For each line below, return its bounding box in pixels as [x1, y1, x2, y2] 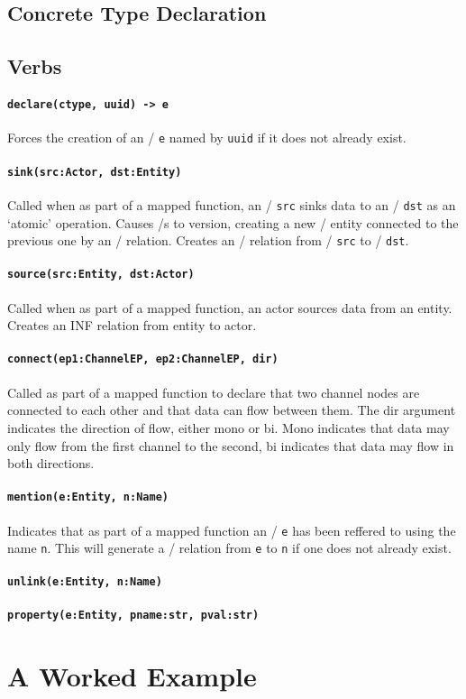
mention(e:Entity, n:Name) [7, 491, 169, 504]
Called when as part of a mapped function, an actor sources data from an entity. [7, 298, 452, 317]
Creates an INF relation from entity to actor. [7, 316, 257, 335]
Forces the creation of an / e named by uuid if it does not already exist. [7, 128, 407, 147]
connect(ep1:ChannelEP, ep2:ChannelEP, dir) [7, 353, 279, 366]
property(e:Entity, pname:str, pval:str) [7, 608, 260, 621]
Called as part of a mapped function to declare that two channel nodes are [7, 382, 420, 401]
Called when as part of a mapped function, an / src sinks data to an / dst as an [7, 195, 456, 214]
